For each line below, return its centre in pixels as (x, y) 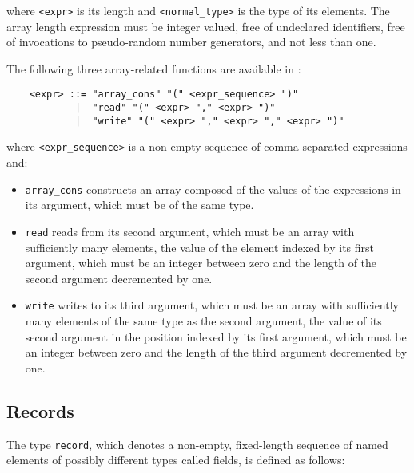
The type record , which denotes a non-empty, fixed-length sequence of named (197, 444)
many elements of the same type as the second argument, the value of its (203, 321)
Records (40, 410)
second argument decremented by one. (119, 278)
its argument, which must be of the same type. (139, 205)
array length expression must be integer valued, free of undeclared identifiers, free (206, 26)
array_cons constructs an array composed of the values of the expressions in (213, 189)
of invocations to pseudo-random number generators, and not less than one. (191, 42)
